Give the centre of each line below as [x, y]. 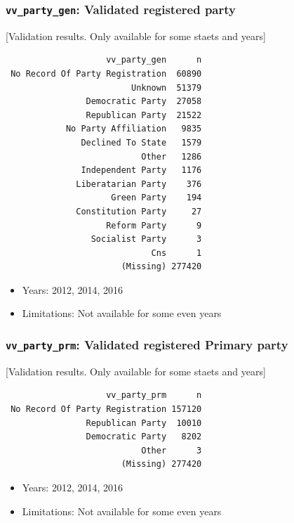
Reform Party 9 [154, 225]
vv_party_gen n [154, 60]
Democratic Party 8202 [144, 437]
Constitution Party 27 [139, 211]
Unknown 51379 [166, 88]
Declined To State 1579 [141, 142]
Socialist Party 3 [146, 239]
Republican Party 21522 [144, 115]
